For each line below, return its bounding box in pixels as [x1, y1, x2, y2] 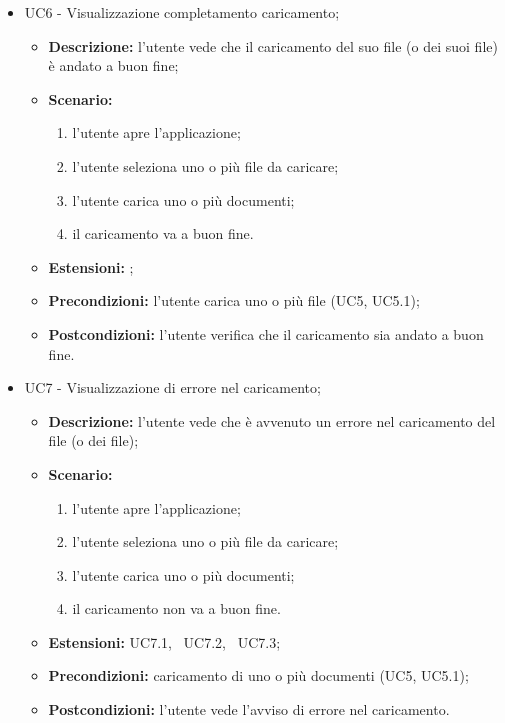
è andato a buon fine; [48, 55, 179, 76]
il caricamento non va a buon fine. [72, 598, 281, 619]
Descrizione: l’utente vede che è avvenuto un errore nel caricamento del [48, 410, 496, 431]
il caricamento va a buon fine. [72, 223, 254, 244]
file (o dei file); [48, 430, 139, 451]
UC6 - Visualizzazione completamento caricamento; [24, 2, 340, 22]
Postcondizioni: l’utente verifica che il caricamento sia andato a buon [48, 323, 484, 344]
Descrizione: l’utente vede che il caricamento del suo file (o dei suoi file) [48, 35, 498, 56]
